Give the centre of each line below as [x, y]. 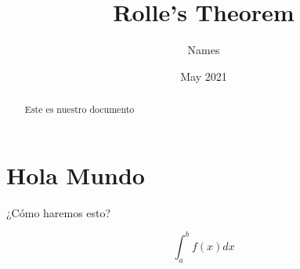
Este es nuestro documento [80, 109]
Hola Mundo [76, 174]
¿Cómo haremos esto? [59, 212]
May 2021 [204, 76]
